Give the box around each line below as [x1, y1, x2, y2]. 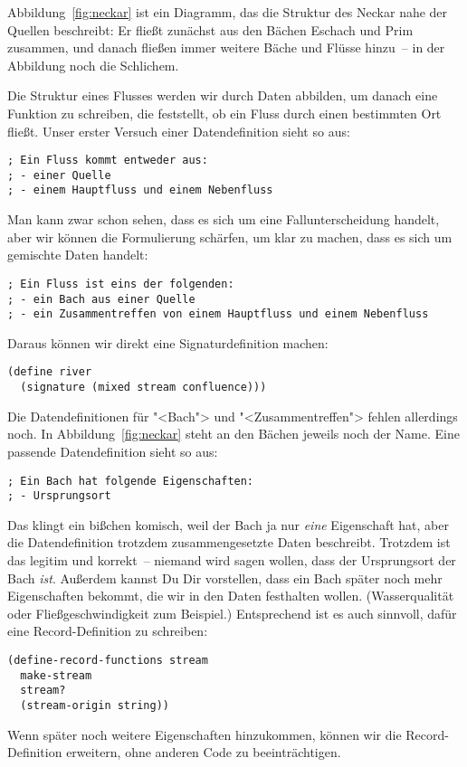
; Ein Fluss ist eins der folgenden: [7, 277, 234, 290]
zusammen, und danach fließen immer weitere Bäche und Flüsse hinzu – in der [7, 38, 445, 57]
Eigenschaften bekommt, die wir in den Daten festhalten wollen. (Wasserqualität [7, 586, 454, 605]
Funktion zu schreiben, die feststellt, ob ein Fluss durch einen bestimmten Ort [7, 103, 442, 122]
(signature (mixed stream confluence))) [20, 381, 267, 394]
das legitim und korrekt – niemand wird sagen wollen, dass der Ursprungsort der [7, 551, 456, 570]
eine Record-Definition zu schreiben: [7, 621, 208, 640]
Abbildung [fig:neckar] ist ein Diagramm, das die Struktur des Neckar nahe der [7, 3, 448, 21]
